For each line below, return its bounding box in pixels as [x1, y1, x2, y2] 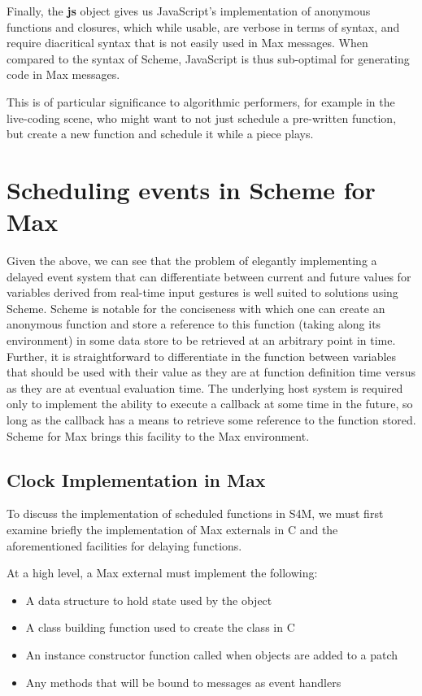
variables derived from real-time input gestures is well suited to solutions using [7, 284, 398, 301]
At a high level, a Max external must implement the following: [7, 564, 318, 581]
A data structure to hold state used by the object [25, 591, 272, 608]
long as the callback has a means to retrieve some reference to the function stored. [7, 411, 416, 428]
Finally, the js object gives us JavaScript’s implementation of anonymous [7, 2, 371, 19]
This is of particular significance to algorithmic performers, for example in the [7, 93, 395, 110]
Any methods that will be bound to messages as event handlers [25, 673, 342, 690]
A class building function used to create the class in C [25, 619, 295, 636]
